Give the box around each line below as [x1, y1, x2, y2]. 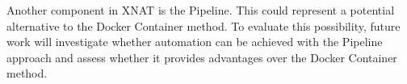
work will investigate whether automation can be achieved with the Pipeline [6, 33, 383, 50]
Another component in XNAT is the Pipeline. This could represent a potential [6, 2, 395, 18]
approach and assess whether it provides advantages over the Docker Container [6, 48, 397, 65]
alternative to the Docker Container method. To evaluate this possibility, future [6, 17, 401, 34]
